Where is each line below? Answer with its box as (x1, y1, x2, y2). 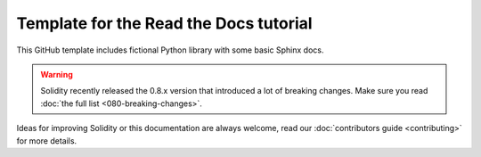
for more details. (16, 135, 77, 146)
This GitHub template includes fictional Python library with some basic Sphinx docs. (16, 45, 324, 55)
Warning (40, 69, 73, 79)
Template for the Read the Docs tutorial (16, 13, 313, 33)
